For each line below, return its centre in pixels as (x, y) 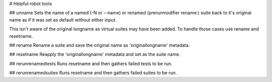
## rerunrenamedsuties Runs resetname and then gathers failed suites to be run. (93, 73)
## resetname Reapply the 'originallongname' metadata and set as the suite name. (95, 54)
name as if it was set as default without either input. (63, 19)
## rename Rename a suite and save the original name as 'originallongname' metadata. (99, 45)
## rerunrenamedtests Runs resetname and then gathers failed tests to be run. (91, 63)
